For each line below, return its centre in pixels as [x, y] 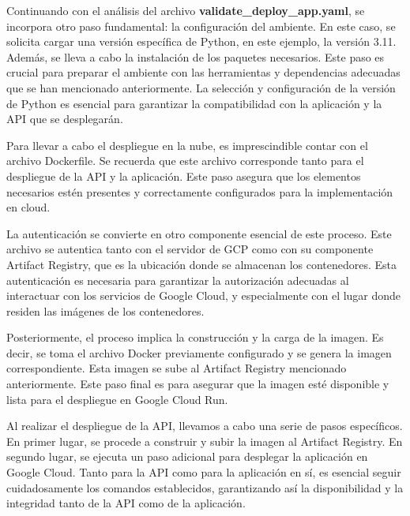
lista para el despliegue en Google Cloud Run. [117, 399]
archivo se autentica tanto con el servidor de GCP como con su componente [190, 249]
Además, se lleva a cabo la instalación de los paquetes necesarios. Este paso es [196, 56]
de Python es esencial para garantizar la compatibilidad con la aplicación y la [194, 103]
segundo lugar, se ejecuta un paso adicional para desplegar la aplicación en [187, 456]
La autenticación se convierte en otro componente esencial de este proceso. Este [199, 233]
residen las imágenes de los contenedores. [105, 310]
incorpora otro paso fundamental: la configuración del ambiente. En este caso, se [201, 26]
